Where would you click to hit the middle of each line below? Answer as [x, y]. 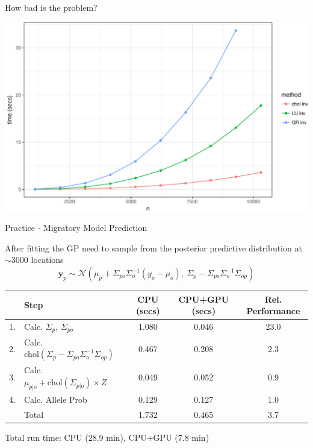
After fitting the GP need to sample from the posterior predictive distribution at [153, 248]
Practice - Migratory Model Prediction [76, 228]
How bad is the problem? [51, 7]
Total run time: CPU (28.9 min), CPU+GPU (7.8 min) [107, 437]
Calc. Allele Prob [55, 399]
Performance [273, 311]
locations [47, 260]
